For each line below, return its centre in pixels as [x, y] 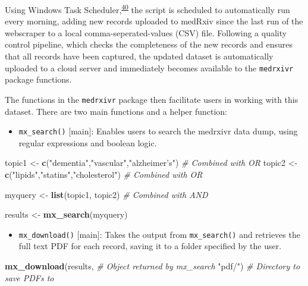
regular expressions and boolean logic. [88, 142]
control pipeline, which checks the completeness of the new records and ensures [149, 44]
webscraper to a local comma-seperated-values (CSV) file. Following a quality [146, 32]
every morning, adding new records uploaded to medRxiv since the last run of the [154, 21]
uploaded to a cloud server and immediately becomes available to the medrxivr [149, 67]
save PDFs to [29, 277]
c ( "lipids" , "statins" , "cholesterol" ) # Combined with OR [104, 174]
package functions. [38, 79]
